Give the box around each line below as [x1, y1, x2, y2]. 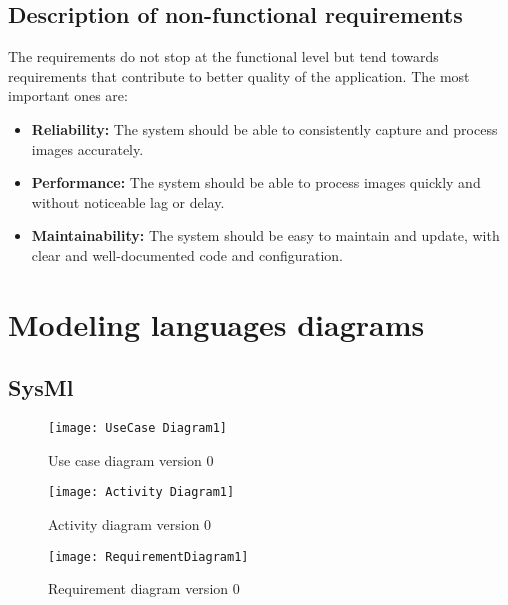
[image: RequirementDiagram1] [48, 549, 249, 564]
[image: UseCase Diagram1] [48, 421, 227, 436]
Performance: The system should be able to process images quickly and [31, 172, 481, 193]
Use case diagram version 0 [48, 449, 214, 470]
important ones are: [8, 85, 128, 106]
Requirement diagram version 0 [48, 578, 240, 599]
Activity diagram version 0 [48, 514, 212, 535]
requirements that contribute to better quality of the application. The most [8, 65, 470, 86]
